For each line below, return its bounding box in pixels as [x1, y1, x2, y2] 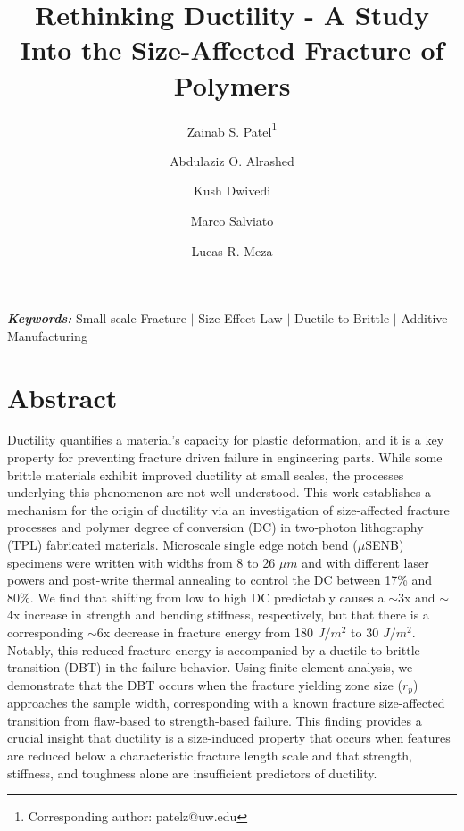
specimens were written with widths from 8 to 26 [7, 553, 276, 571]
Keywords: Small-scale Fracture [7, 309, 187, 328]
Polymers [173, 66, 291, 103]
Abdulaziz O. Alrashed [170, 151, 294, 170]
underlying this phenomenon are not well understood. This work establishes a [7, 483, 432, 502]
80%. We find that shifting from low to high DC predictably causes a [7, 587, 385, 606]
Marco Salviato [190, 211, 274, 229]
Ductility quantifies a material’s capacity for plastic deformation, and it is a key [7, 430, 444, 449]
